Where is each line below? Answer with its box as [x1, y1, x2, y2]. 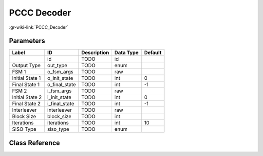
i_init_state [47, 94, 72, 101]
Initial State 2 [12, 94, 42, 101]
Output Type [12, 62, 41, 69]
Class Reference [9, 139, 60, 147]
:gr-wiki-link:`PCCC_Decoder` [9, 24, 69, 30]
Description [81, 49, 109, 56]
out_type [47, 62, 68, 69]
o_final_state [47, 81, 76, 88]
